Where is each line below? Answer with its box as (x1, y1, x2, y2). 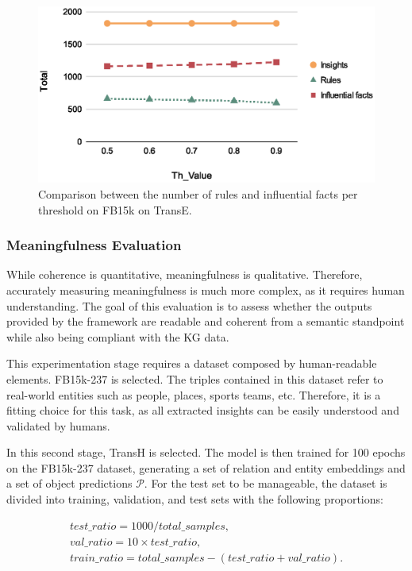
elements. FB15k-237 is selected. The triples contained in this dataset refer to (6, 370, 383, 387)
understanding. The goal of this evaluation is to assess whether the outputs (6, 297, 372, 314)
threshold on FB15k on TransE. (38, 201, 192, 218)
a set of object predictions (6, 475, 133, 492)
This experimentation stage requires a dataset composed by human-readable (6, 355, 377, 372)
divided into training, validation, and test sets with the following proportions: (6, 491, 383, 507)
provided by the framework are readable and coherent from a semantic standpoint (6, 313, 405, 330)
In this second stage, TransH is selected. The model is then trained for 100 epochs (6, 444, 406, 461)
